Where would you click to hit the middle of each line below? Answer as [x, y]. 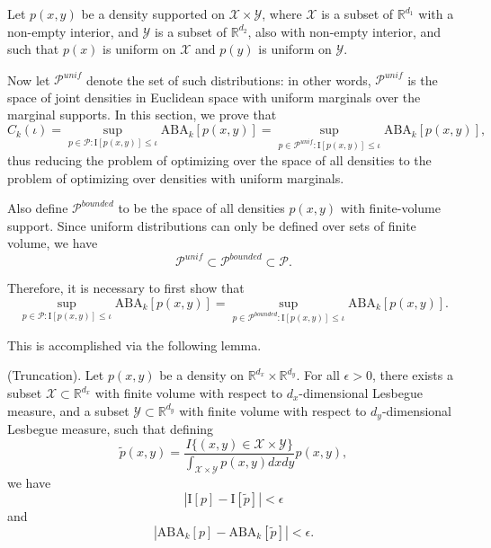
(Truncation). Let [56, 375]
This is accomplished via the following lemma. [134, 345]
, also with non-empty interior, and [344, 31]
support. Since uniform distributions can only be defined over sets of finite [212, 225]
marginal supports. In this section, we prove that [142, 115]
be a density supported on [153, 13]
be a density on [201, 375]
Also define [38, 208]
